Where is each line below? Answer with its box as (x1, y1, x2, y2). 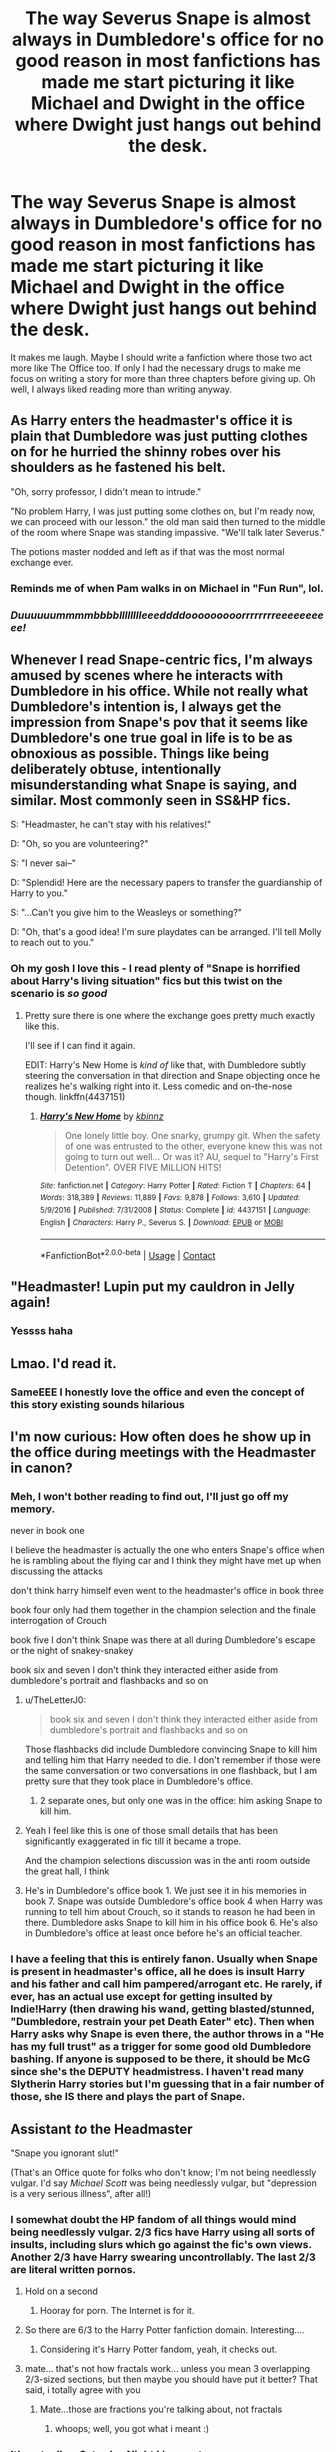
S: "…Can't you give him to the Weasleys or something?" (10, 907, 243, 919)
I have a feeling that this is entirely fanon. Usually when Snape (10, 1952, 318, 1966)
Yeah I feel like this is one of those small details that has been (24, 1825, 278, 1837)
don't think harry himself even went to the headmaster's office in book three (10, 1585, 325, 1597)
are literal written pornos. (10, 2262, 137, 2276)
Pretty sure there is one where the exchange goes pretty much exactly (24, 1009, 316, 1021)
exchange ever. (10, 556, 74, 568)
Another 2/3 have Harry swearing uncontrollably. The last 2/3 (10, 2250, 317, 2264)
